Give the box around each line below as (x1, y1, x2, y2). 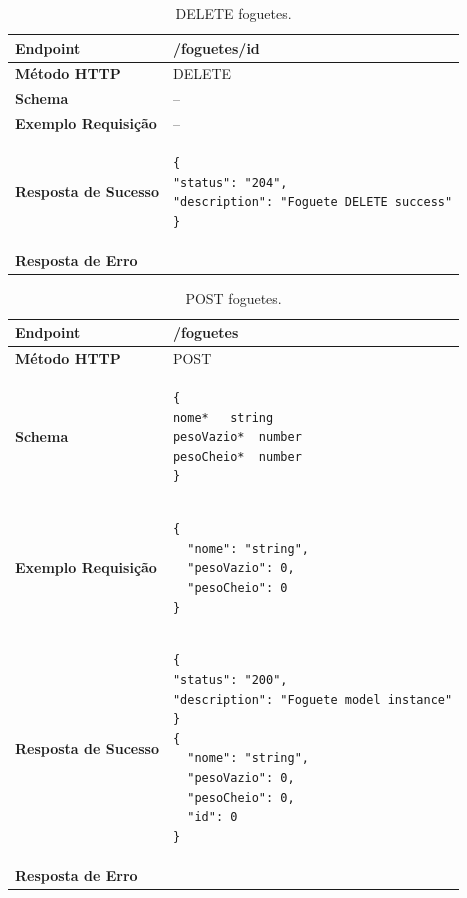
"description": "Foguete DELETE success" (172, 195, 453, 210)
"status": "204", (172, 175, 288, 190)
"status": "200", (172, 673, 288, 687)
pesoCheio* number (172, 449, 302, 464)
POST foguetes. (185, 287, 282, 308)
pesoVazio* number (172, 430, 302, 445)
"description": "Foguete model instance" (172, 692, 453, 707)
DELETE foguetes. (175, 3, 292, 23)
